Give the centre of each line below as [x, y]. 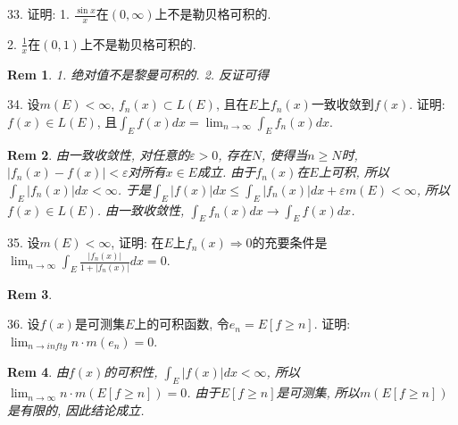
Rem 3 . [30, 293]
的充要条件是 [290, 242]
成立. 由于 [226, 172]
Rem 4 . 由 [38, 372]
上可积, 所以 [354, 172]
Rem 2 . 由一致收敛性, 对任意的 [99, 154]
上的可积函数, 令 [182, 324]
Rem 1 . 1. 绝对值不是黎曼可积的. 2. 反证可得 [138, 74]
